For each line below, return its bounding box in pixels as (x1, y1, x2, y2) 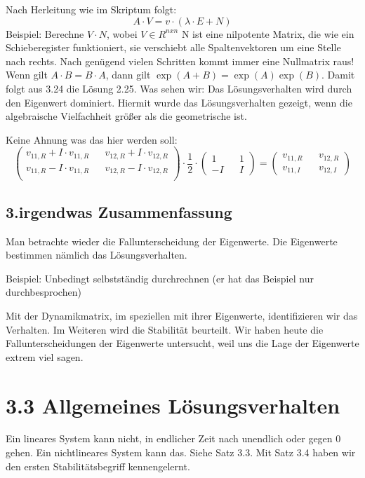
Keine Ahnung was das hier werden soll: (6, 132, 178, 146)
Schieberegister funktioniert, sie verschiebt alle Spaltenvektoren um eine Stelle (6, 40, 341, 55)
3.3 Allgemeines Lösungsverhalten (6, 390, 340, 419)
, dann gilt (105, 67, 151, 82)
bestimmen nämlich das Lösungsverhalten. (6, 247, 187, 262)
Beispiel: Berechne (6, 26, 84, 41)
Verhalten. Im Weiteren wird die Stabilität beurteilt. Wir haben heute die (6, 322, 324, 336)
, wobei (106, 26, 138, 41)
